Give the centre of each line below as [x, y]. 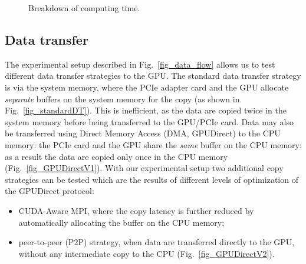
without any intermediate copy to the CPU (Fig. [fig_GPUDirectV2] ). [147, 253]
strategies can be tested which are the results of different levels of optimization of [152, 179]
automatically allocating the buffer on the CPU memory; [121, 222]
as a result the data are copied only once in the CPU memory [116, 156]
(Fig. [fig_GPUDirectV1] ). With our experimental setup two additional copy [144, 168]
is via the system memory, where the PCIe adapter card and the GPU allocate [147, 87]
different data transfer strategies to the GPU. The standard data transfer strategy [153, 76]
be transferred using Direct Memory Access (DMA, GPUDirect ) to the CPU [143, 133]
